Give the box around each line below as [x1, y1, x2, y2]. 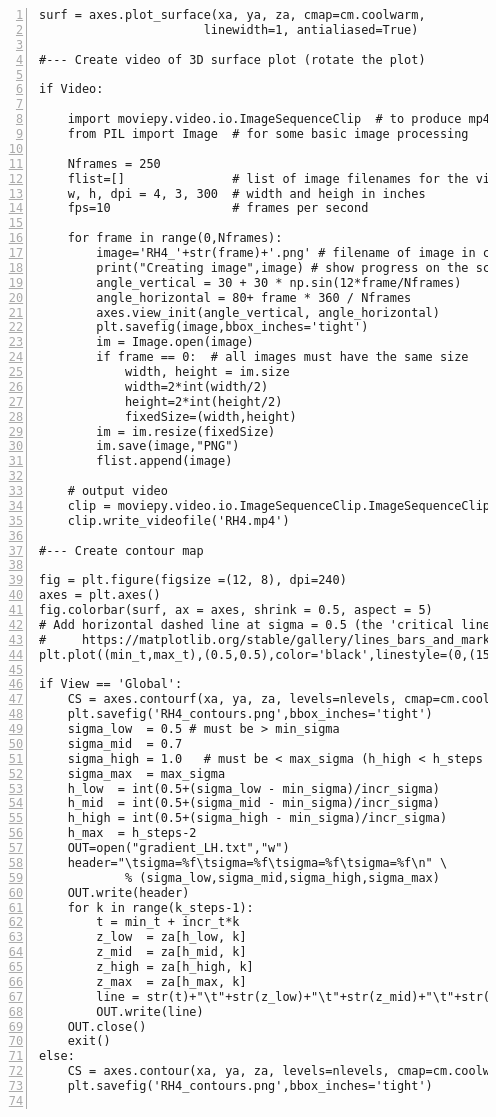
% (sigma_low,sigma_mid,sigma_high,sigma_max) [124, 870, 440, 885]
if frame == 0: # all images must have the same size [96, 350, 469, 365]
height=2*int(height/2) [124, 394, 283, 409]
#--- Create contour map [39, 543, 204, 558]
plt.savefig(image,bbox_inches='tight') [96, 320, 369, 335]
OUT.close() [67, 1019, 147, 1034]
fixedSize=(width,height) [124, 409, 297, 424]
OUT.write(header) [67, 885, 190, 900]
